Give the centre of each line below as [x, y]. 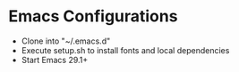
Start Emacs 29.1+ [55, 60]
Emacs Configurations [93, 16]
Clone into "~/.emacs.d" [66, 41]
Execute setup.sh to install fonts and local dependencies [125, 50]
